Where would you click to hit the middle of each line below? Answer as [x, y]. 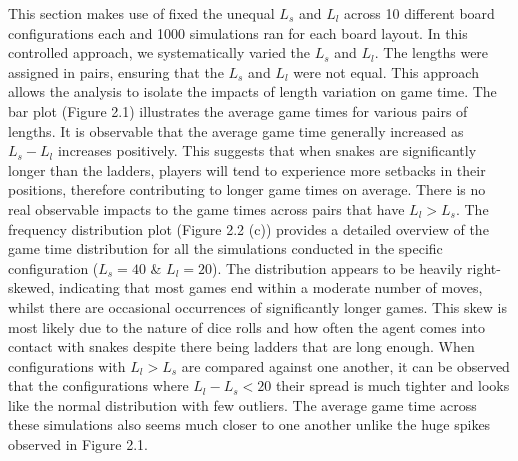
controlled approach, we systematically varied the [159, 52]
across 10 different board [419, 13]
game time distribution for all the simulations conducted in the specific [225, 248]
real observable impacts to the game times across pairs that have [206, 208]
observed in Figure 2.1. [78, 444]
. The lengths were [431, 52]
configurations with [67, 365]
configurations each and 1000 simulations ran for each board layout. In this [238, 32]
